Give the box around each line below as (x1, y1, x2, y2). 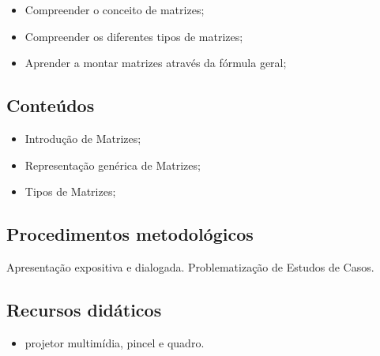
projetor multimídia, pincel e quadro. (24, 334, 205, 350)
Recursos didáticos (6, 297, 162, 321)
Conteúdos (6, 93, 95, 118)
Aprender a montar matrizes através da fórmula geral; (24, 54, 287, 71)
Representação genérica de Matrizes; (24, 156, 201, 173)
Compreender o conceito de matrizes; (24, 2, 205, 17)
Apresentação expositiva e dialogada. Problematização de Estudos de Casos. (6, 258, 374, 275)
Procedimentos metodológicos (6, 222, 254, 246)
